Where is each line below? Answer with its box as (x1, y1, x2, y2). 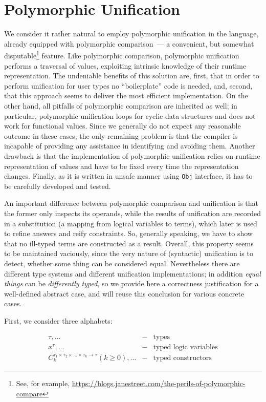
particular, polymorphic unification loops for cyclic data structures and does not (4, 110, 256, 121)
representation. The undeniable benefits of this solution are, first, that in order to (4, 70, 259, 81)
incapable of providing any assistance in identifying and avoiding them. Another (4, 140, 255, 151)
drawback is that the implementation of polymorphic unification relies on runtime (4, 150, 260, 161)
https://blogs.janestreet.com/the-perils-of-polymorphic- (72, 378, 246, 389)
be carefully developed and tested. (4, 180, 111, 191)
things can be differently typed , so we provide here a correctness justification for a (4, 278, 259, 289)
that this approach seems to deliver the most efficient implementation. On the (4, 90, 248, 101)
